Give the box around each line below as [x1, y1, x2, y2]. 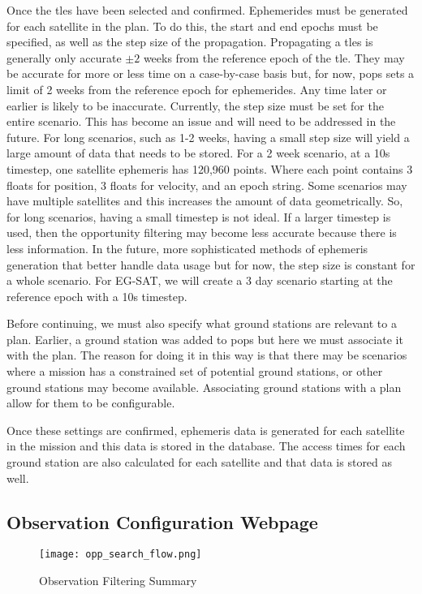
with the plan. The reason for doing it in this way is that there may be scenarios [6, 346, 407, 364]
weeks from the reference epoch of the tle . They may [143, 49, 405, 66]
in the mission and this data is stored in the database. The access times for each [6, 437, 406, 454]
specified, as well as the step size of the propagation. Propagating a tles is [6, 33, 373, 50]
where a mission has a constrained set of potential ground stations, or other [6, 363, 383, 380]
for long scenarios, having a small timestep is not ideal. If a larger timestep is [6, 208, 391, 225]
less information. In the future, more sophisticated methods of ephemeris [6, 239, 368, 256]
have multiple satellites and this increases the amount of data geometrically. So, [6, 192, 403, 209]
